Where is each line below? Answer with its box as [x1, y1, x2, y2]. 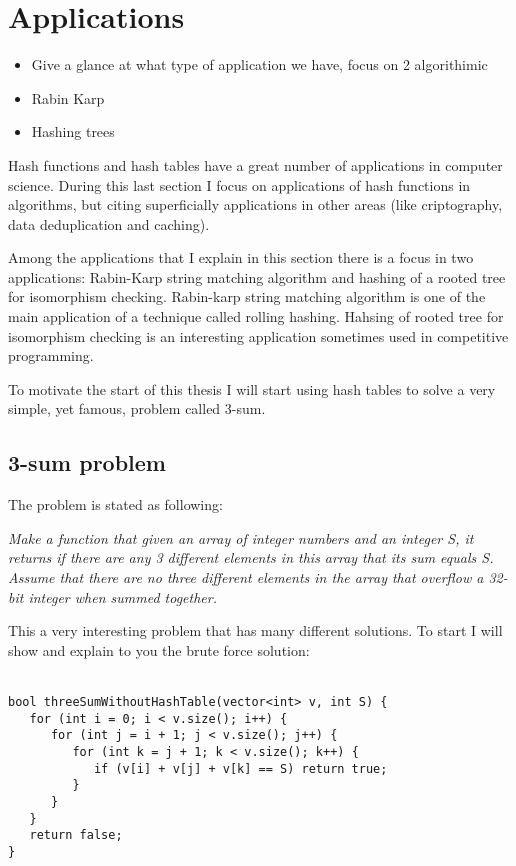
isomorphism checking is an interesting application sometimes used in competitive [8, 325, 509, 346]
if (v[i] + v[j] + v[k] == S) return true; [93, 761, 388, 776]
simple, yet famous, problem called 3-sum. [8, 398, 266, 419]
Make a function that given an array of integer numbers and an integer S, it [8, 527, 474, 548]
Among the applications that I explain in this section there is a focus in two [8, 247, 474, 268]
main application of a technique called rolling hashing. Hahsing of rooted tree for [8, 306, 504, 327]
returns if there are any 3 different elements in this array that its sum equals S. [8, 547, 494, 568]
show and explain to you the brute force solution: [8, 639, 310, 660]
